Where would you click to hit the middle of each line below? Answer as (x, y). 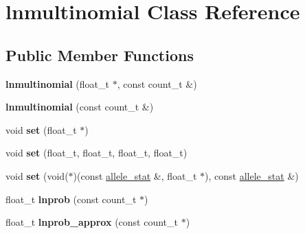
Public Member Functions (100, 55)
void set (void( (37, 175)
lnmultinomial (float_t (57, 83)
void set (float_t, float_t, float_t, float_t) (97, 153)
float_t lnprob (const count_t (71, 199)
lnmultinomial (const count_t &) (80, 107)
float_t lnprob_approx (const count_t (92, 222)
